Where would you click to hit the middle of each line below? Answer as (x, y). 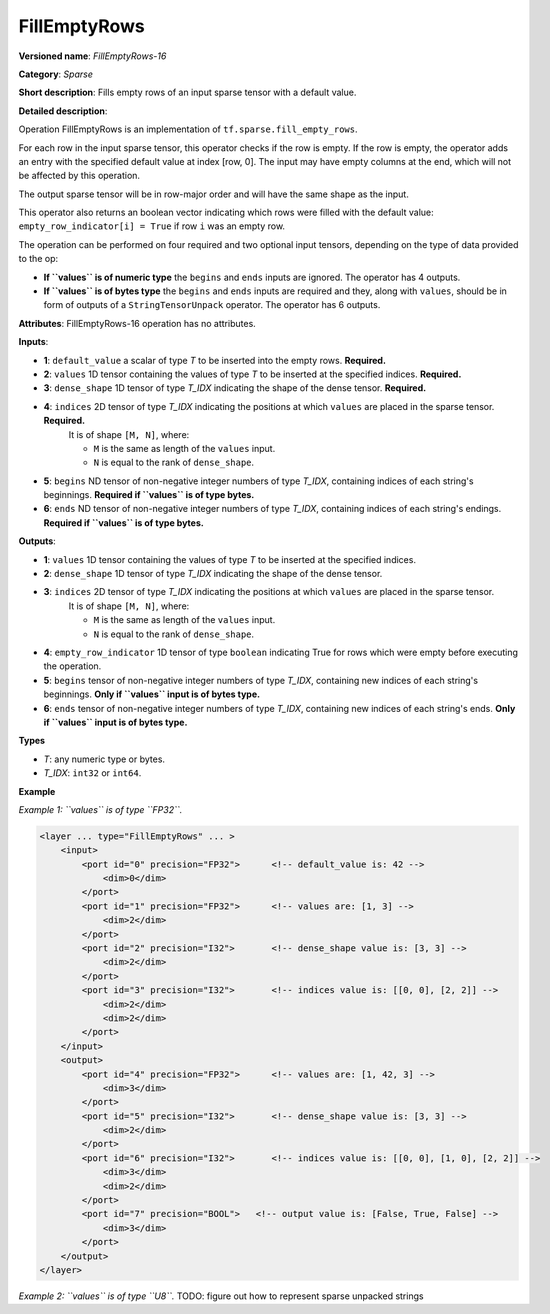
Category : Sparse (56, 74)
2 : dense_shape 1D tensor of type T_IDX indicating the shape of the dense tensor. (213, 574)
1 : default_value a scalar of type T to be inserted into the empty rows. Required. (215, 360)
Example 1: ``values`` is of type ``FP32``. (100, 809)
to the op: (38, 259)
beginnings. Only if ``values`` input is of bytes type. (151, 694)
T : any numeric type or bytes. (104, 759)
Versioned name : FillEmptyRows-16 (92, 56)
